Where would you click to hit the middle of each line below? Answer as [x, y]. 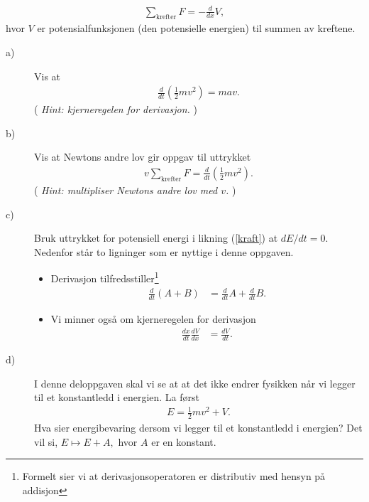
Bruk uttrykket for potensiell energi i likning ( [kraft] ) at [156, 238]
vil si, [46, 441]
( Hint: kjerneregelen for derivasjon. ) [116, 109]
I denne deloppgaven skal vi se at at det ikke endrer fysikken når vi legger [195, 383]
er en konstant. [184, 441]
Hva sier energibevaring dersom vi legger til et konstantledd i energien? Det [198, 428]
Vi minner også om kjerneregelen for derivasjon [153, 318]
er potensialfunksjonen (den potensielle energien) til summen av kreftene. [196, 28]
